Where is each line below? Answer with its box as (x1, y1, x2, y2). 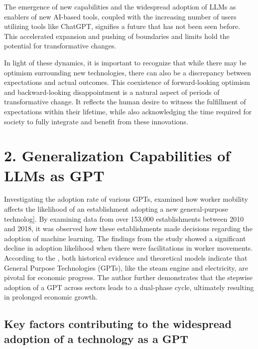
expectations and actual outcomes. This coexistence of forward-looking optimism (4, 77, 250, 87)
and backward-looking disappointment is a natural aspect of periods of (4, 86, 220, 97)
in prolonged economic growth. (4, 292, 98, 302)
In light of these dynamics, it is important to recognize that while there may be (4, 57, 247, 67)
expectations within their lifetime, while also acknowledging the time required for (4, 106, 252, 116)
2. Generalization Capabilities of (4, 145, 231, 166)
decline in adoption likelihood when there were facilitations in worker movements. (4, 243, 253, 253)
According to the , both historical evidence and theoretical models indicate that (4, 253, 248, 263)
